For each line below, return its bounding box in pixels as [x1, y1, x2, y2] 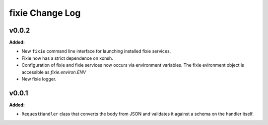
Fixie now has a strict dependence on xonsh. [21, 55, 114, 61]
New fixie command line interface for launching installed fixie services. [21, 48, 171, 54]
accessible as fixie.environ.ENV [21, 69, 86, 75]
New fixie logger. [21, 76, 57, 82]
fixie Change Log [9, 7, 81, 18]
